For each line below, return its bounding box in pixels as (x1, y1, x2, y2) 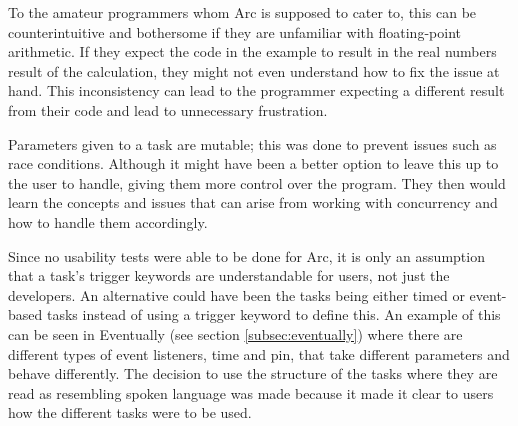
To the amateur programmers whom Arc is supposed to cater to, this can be (8, 2, 477, 22)
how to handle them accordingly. (8, 211, 208, 232)
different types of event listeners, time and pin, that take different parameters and (8, 343, 510, 364)
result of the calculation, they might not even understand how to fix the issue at (8, 60, 500, 81)
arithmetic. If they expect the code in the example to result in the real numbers (8, 41, 497, 62)
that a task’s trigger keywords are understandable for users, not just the (8, 265, 450, 286)
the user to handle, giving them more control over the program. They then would (8, 172, 506, 193)
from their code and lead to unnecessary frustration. (8, 99, 328, 120)
